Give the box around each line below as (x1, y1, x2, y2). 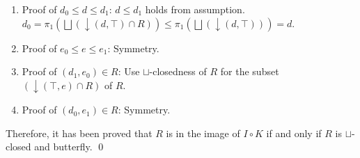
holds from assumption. (145, 2, 245, 16)
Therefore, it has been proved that (6, 125, 152, 140)
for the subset (220, 64, 279, 79)
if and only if (266, 125, 322, 140)
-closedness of (149, 64, 207, 79)
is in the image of (166, 125, 240, 140)
